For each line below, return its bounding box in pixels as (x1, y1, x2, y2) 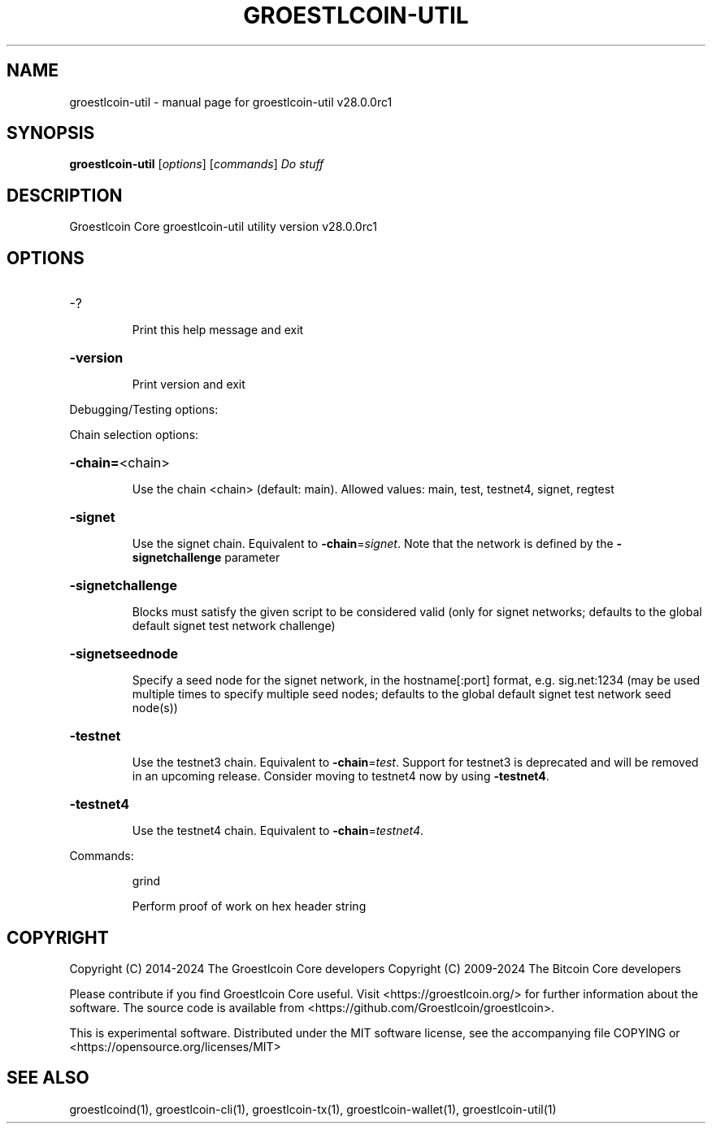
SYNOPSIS (7, 123, 95, 144)
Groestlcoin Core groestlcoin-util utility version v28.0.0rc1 (69, 219, 377, 234)
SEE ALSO (7, 1067, 89, 1089)
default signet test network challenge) (132, 619, 336, 633)
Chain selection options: (69, 428, 199, 442)
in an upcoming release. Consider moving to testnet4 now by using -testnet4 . (132, 769, 549, 784)
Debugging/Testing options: (69, 402, 219, 417)
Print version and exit (132, 377, 245, 392)
